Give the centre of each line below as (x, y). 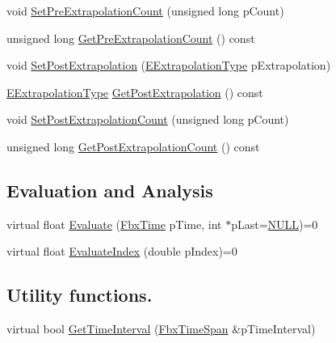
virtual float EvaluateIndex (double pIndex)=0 (122, 251)
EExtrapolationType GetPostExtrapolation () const (135, 92)
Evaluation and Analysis (110, 190)
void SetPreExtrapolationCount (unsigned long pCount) (145, 11)
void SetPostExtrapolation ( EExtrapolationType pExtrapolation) (169, 65)
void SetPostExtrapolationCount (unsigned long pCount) (148, 119)
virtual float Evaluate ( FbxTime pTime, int (114, 224)
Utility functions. (80, 295)
